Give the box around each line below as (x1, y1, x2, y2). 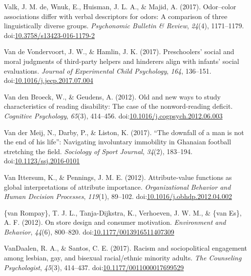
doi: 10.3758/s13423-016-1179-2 (4, 30, 95, 40)
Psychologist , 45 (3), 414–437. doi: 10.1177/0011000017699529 (4, 262, 184, 272)
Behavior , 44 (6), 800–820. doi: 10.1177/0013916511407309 (4, 226, 174, 237)
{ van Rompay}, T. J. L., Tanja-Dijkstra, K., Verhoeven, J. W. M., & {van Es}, (4, 207, 242, 217)
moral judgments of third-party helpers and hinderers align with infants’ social (4, 56, 239, 66)
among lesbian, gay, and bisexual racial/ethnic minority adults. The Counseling (4, 253, 242, 263)
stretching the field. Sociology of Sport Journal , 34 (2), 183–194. (4, 146, 193, 156)
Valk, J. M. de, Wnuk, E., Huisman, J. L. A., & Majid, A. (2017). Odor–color (4, 1, 236, 11)
